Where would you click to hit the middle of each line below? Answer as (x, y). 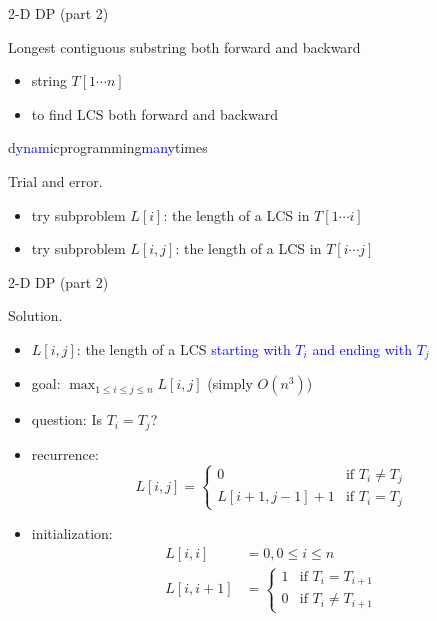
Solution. (35, 315)
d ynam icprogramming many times (108, 147)
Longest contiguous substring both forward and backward (184, 46)
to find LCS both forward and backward (154, 113)
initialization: (72, 532)
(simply (230, 383)
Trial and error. (55, 180)
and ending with (362, 348)
